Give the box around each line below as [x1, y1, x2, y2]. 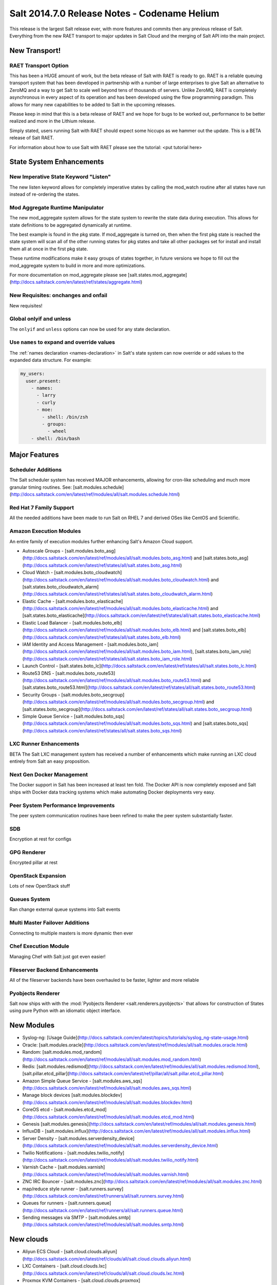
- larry [36, 392, 56, 398]
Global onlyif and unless [9, 315, 71, 322]
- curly [36, 399, 56, 406]
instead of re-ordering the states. [9, 191, 80, 197]
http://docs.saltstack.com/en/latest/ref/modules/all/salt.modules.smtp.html [24, 1221, 183, 1228]
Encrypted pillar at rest [9, 859, 58, 866]
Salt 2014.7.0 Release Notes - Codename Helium [9, 8, 220, 19]
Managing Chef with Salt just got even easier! [9, 953, 106, 960]
